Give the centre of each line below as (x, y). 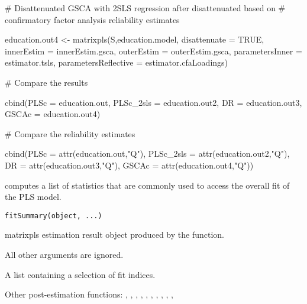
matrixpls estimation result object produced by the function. (114, 235)
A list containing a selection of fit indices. (80, 274)
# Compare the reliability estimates (70, 133)
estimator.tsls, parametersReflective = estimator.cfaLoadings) (117, 62)
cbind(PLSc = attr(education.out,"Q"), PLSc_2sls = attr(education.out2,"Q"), (147, 153)
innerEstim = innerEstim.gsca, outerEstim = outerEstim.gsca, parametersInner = (153, 51)
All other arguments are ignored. (64, 254)
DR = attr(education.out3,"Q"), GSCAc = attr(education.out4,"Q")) (129, 165)
